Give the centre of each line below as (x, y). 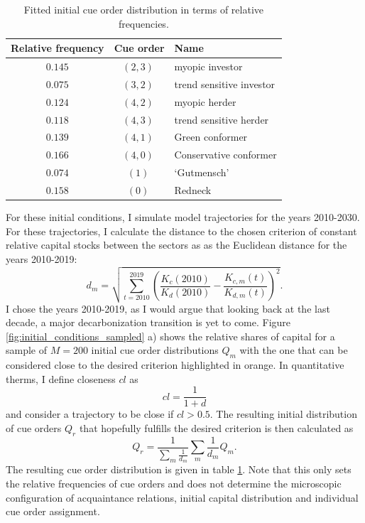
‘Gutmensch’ (202, 172)
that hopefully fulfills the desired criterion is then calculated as (216, 428)
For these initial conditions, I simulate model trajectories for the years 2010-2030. (183, 217)
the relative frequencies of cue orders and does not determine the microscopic (174, 484)
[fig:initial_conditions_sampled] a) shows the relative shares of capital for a (170, 336)
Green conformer (211, 137)
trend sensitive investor (225, 83)
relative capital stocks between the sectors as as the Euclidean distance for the (176, 245)
